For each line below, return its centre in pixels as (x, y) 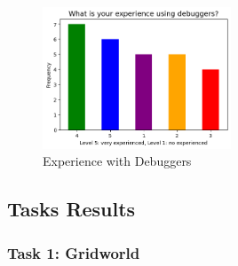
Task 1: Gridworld (74, 252)
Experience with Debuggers (117, 161)
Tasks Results (71, 209)
